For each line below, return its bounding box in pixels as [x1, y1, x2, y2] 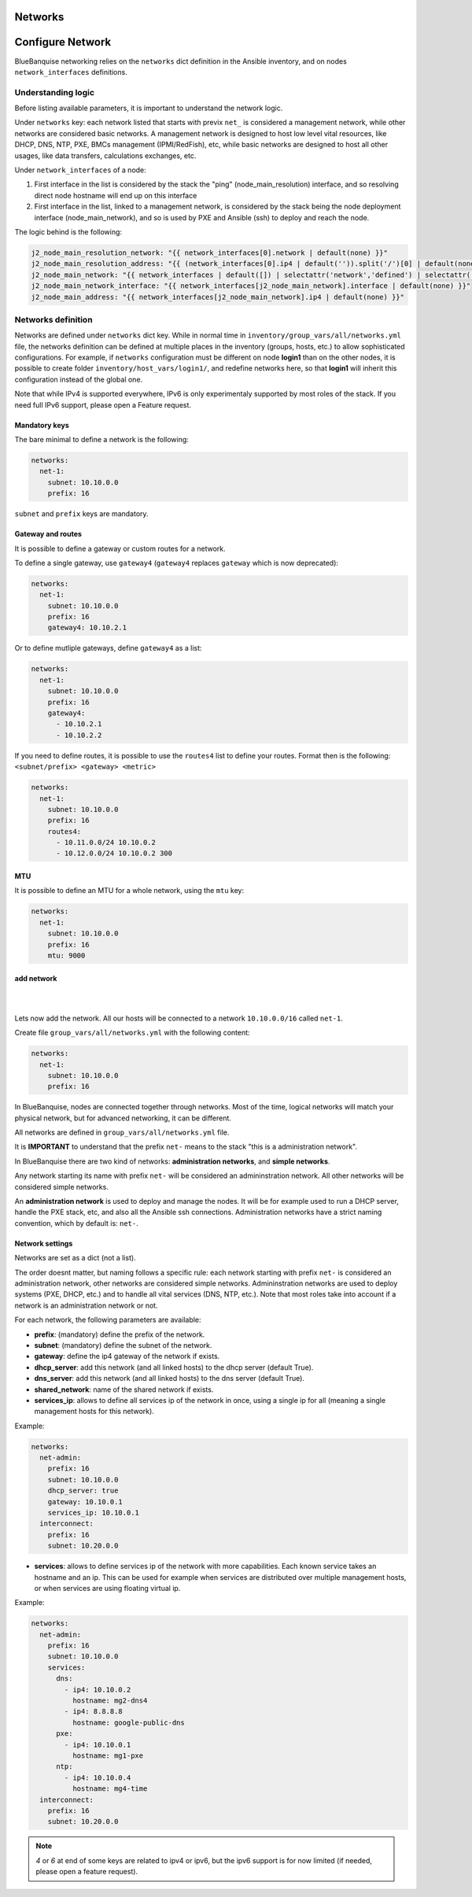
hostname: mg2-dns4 [72, 1696, 148, 1705]
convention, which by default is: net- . [14, 1218, 139, 1227]
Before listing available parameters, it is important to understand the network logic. [14, 103, 283, 113]
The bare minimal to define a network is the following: [14, 434, 189, 444]
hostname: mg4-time [72, 1784, 148, 1793]
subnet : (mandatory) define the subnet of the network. [34, 1340, 212, 1349]
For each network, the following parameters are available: [14, 1315, 201, 1325]
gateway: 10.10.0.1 [47, 1497, 124, 1506]
